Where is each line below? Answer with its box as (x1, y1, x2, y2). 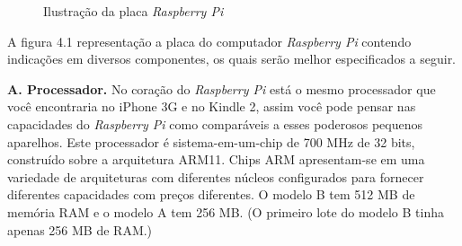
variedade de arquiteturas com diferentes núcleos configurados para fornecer (7, 167, 424, 186)
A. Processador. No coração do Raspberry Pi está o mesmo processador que (7, 79, 436, 98)
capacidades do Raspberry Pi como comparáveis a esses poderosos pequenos (7, 114, 423, 133)
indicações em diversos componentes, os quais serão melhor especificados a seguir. (7, 49, 457, 68)
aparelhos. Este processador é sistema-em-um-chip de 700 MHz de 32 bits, (7, 132, 415, 151)
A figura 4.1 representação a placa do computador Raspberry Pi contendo (7, 31, 412, 50)
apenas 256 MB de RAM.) (7, 220, 153, 239)
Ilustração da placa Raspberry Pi (43, 2, 224, 20)
